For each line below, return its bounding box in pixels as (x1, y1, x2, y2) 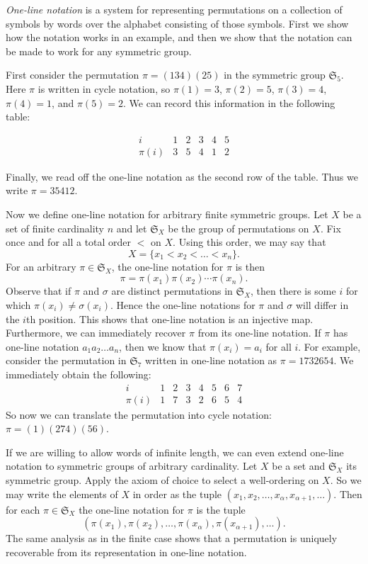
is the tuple (196, 502, 246, 517)
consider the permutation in (6, 353, 127, 368)
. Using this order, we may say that (173, 235, 326, 249)
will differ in (295, 297, 349, 312)
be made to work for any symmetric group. (6, 43, 192, 58)
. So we (330, 472, 362, 487)
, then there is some (251, 283, 336, 298)
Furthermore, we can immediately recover (6, 325, 186, 340)
